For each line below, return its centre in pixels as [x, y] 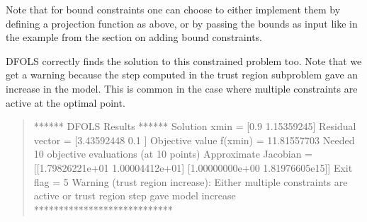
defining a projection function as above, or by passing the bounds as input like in [182, 23]
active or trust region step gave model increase [135, 195]
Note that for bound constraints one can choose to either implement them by [173, 9]
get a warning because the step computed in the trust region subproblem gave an [182, 75]
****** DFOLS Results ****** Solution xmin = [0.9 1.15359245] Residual [195, 126]
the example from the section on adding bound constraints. [134, 37]
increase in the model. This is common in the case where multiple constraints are [182, 88]
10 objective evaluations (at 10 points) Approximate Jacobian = [173, 154]
